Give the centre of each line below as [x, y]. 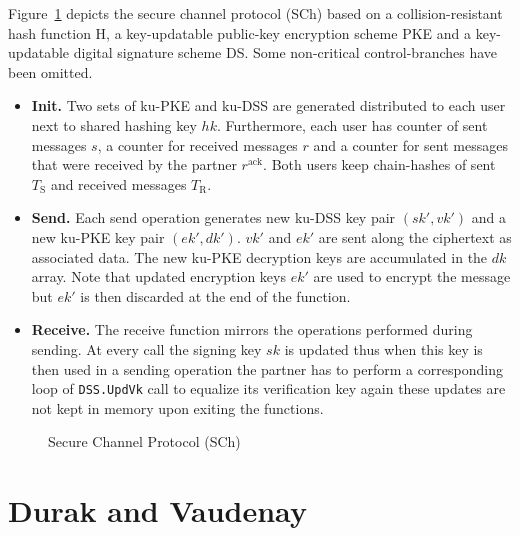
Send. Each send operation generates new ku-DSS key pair [213, 217]
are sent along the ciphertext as [415, 236]
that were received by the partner [134, 164]
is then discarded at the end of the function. [215, 295]
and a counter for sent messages [410, 144]
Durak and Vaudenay [157, 510]
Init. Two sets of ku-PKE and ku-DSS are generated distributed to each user [268, 105]
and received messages [118, 183]
